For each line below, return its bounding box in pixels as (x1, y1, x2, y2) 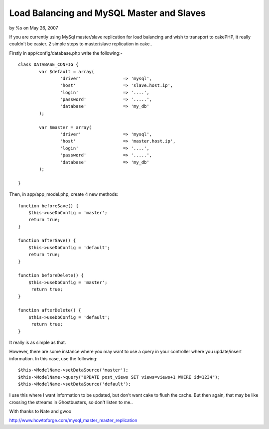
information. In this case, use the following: (9, 355, 98, 361)
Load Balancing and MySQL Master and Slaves (9, 7, 206, 18)
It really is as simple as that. (9, 339, 66, 345)
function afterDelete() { (18, 307, 82, 313)
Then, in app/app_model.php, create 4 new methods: (9, 191, 119, 197)
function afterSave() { (18, 238, 76, 244)
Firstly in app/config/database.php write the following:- (9, 50, 123, 56)
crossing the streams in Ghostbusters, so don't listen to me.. (9, 399, 133, 405)
